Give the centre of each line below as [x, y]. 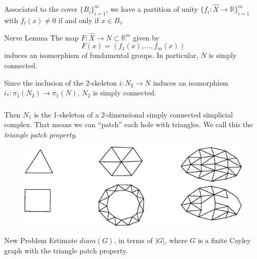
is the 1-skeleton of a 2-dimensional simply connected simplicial [133, 114]
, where [176, 240]
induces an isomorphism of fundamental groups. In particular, [101, 55]
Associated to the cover [41, 9]
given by [146, 37]
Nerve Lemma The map [42, 37]
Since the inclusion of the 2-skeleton [61, 82]
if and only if [78, 20]
